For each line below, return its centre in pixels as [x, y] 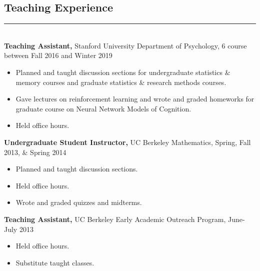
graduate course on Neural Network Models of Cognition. [103, 108]
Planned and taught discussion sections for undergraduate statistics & [123, 72]
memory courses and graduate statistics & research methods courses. [121, 82]
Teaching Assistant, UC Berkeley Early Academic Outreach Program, [115, 219]
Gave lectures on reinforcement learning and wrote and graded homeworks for [135, 99]
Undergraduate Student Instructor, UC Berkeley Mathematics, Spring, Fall [127, 142]
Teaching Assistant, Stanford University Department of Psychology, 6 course [125, 45]
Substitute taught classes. [55, 262]
